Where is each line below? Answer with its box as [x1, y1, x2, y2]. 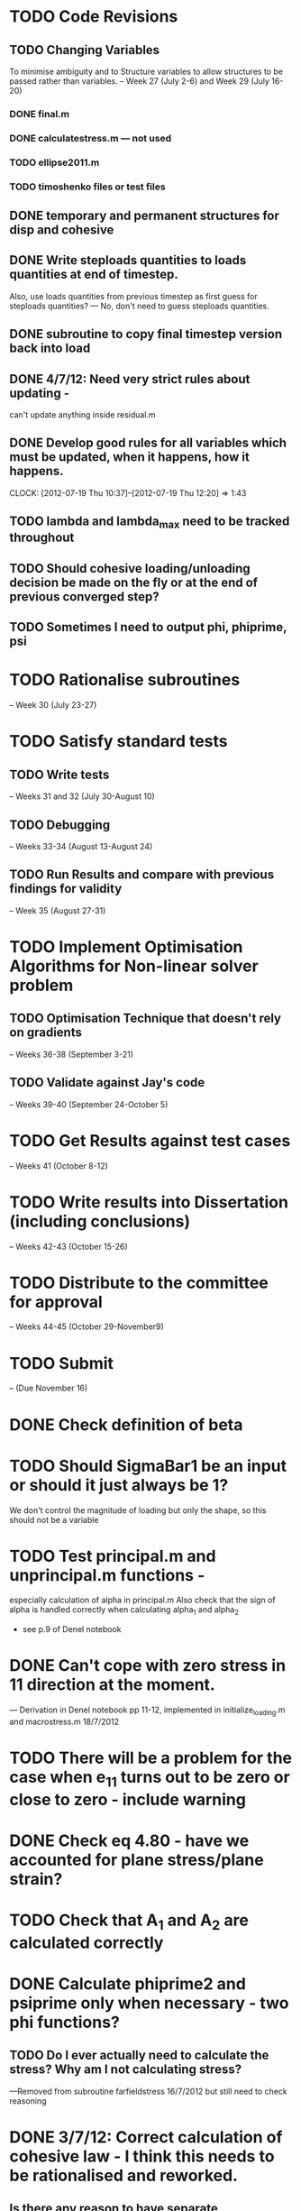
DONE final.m [9, 107, 70, 120]
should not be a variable [9, 1514, 99, 1525]
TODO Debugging [9, 817, 111, 832]
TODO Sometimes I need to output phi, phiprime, [9, 619, 287, 635]
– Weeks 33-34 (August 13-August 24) [9, 841, 153, 852]
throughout [9, 530, 75, 546]
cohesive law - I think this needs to [9, 2146, 275, 2166]
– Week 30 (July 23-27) [9, 700, 97, 711]
